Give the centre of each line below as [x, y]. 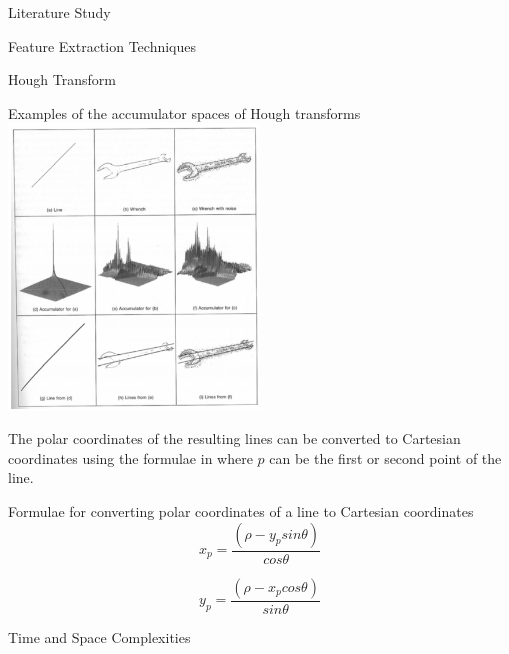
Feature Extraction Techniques [102, 45]
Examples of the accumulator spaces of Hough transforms [184, 112]
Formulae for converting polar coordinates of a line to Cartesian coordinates [241, 511]
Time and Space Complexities [99, 636]
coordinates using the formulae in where [130, 457]
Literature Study [59, 12]
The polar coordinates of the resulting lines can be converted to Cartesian [234, 438]
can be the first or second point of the [385, 457]
